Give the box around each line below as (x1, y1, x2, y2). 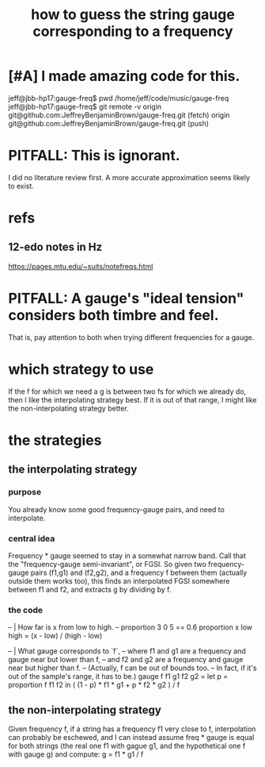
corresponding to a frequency (32, 22, 233, 40)
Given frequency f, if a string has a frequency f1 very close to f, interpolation (8, 724, 256, 734)
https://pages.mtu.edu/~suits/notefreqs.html (8, 261, 153, 271)
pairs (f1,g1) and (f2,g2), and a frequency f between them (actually (30, 568, 248, 577)
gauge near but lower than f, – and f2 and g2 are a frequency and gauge (8, 655, 244, 665)
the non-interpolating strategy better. (8, 403, 129, 413)
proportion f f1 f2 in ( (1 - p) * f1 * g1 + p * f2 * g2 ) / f (8, 680, 180, 690)
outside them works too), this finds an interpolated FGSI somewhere (8, 576, 230, 585)
